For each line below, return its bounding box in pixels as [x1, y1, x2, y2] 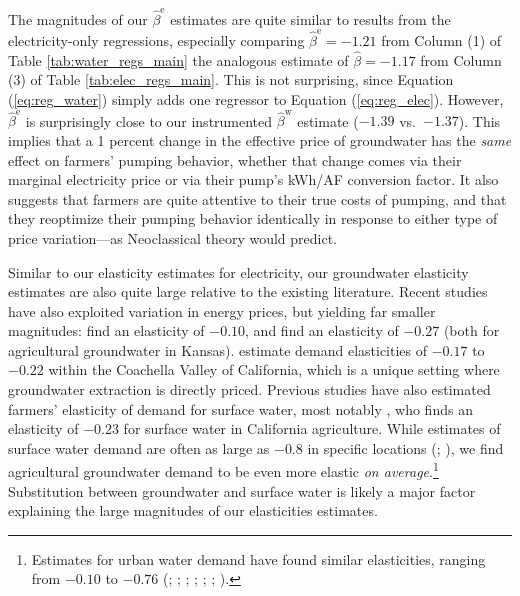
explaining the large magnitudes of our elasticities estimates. [8, 500, 378, 521]
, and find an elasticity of [245, 320, 399, 341]
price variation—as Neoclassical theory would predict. [8, 227, 337, 248]
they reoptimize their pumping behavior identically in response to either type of [8, 208, 498, 229]
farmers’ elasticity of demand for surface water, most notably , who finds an [8, 398, 473, 419]
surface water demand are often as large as [8, 437, 270, 458]
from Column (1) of [381, 30, 502, 51]
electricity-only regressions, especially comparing [8, 30, 305, 51]
